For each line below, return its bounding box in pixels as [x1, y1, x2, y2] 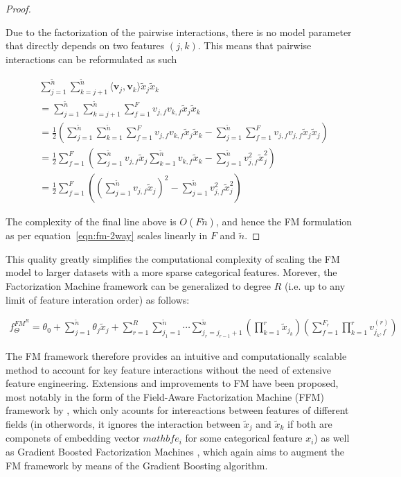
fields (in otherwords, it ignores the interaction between [6, 417, 241, 431]
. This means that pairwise [197, 38, 312, 53]
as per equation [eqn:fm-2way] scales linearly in [6, 228, 208, 243]
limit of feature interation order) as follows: [6, 292, 190, 306]
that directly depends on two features [6, 38, 165, 53]
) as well [314, 431, 350, 445]
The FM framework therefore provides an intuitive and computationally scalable [6, 349, 347, 363]
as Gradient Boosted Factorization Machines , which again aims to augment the [6, 444, 344, 459]
